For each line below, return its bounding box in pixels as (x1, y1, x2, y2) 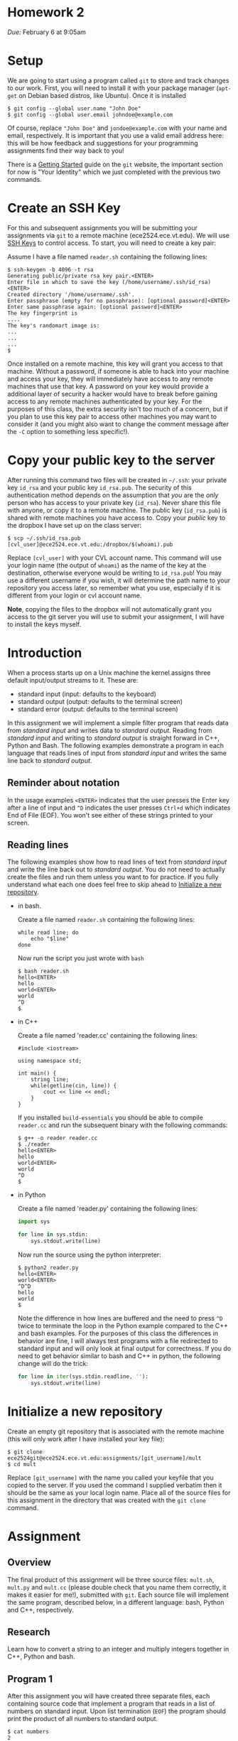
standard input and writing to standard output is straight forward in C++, (7, 733, 220, 742)
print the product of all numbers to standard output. (7, 1715, 158, 1723)
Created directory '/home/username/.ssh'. (7, 291, 135, 298)
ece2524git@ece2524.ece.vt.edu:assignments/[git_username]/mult (7, 1454, 202, 1462)
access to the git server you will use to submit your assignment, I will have (7, 612, 225, 621)
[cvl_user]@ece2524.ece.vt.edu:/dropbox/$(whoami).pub (7, 541, 173, 548)
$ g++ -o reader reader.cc (17, 1134, 98, 1142)
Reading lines (7, 839, 69, 851)
